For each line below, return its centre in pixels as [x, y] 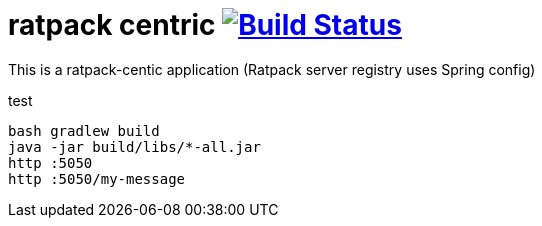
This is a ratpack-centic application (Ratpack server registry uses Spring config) [272, 69]
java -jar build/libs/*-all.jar [134, 146]
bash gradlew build [84, 130]
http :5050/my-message [97, 178]
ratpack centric [112, 25]
